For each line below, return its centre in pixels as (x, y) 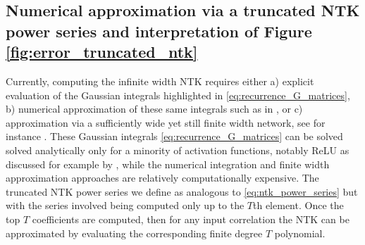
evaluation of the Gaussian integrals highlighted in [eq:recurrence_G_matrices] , (178, 95)
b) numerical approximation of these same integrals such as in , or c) (154, 109)
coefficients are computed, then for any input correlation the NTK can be (191, 219)
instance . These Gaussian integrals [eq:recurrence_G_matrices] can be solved (174, 136)
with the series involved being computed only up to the (125, 205)
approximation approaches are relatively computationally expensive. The (162, 178)
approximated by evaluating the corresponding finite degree (134, 233)
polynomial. (300, 233)
